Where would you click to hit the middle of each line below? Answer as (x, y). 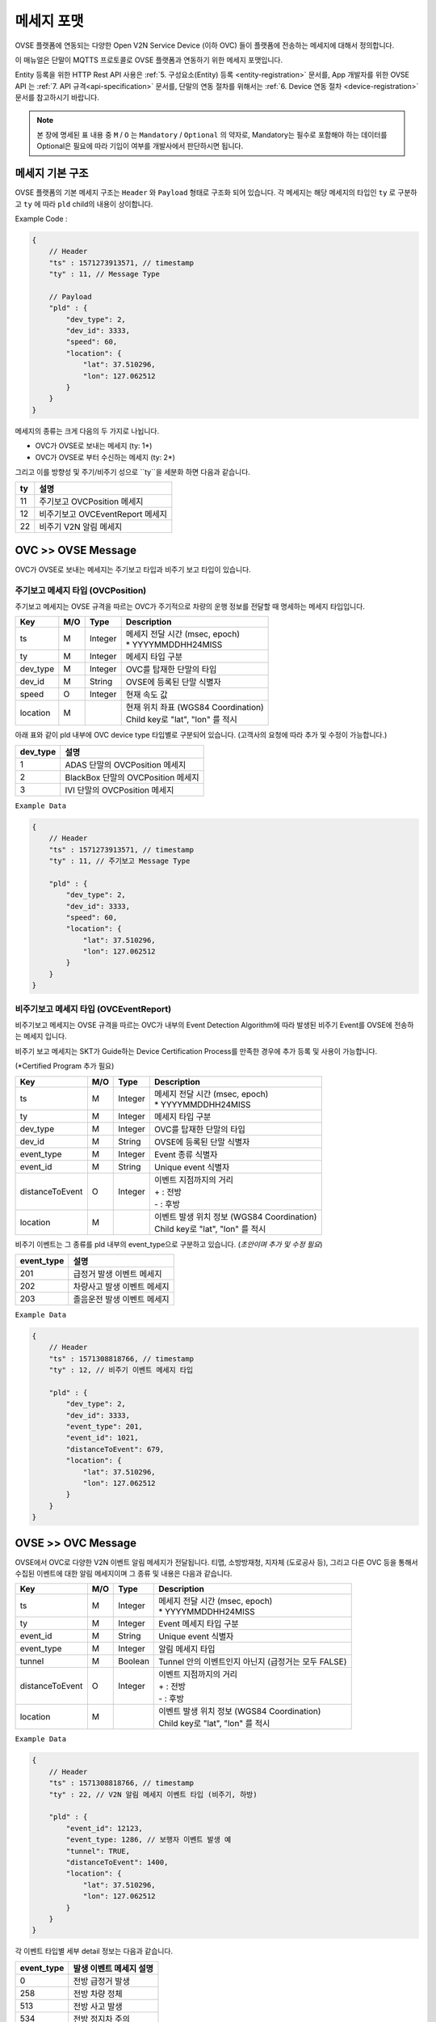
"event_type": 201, (104, 1427)
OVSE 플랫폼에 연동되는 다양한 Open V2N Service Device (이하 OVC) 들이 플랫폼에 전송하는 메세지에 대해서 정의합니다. (205, 45)
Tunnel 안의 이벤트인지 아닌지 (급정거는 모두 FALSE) (253, 1662)
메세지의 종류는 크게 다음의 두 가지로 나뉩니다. (87, 431)
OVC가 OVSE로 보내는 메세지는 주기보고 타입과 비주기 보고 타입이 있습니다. (133, 569)
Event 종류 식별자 (186, 1154)
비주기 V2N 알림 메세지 (81, 527)
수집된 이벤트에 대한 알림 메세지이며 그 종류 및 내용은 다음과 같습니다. (124, 1574)
